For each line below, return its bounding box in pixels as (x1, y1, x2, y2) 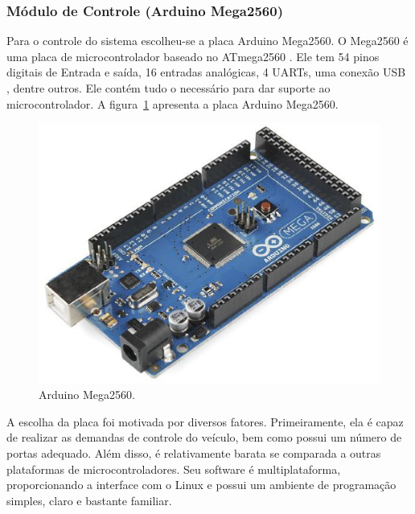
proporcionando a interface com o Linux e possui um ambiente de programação (6, 476, 397, 493)
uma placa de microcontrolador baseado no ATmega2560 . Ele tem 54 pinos (6, 47, 380, 64)
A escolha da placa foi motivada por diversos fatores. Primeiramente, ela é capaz (6, 413, 404, 430)
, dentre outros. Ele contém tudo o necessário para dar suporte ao (6, 80, 331, 96)
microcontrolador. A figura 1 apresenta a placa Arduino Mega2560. (6, 95, 339, 112)
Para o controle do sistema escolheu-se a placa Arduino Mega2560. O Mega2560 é (6, 32, 409, 49)
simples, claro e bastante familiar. (6, 491, 172, 508)
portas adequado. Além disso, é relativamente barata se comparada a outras (6, 444, 381, 461)
